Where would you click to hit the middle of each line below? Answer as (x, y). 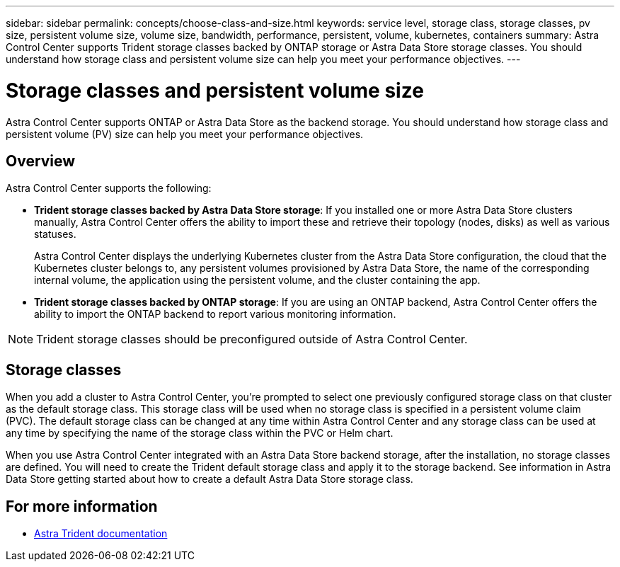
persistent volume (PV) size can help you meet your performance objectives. (185, 134)
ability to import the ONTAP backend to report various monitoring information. (215, 314)
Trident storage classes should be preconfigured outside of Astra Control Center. (252, 339)
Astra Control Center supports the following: (109, 188)
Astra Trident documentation (101, 534)
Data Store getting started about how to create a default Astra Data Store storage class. (209, 479)
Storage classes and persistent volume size (215, 90)
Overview (41, 161)
